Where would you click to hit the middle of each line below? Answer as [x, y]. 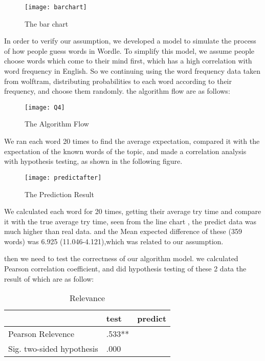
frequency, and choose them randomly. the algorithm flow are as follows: [117, 91]
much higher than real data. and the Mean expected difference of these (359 [123, 231]
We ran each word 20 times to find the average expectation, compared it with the [132, 141]
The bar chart [47, 23]
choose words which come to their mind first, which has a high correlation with [128, 61]
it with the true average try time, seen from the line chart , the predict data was [130, 221]
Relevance [87, 298]
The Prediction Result [59, 194]
